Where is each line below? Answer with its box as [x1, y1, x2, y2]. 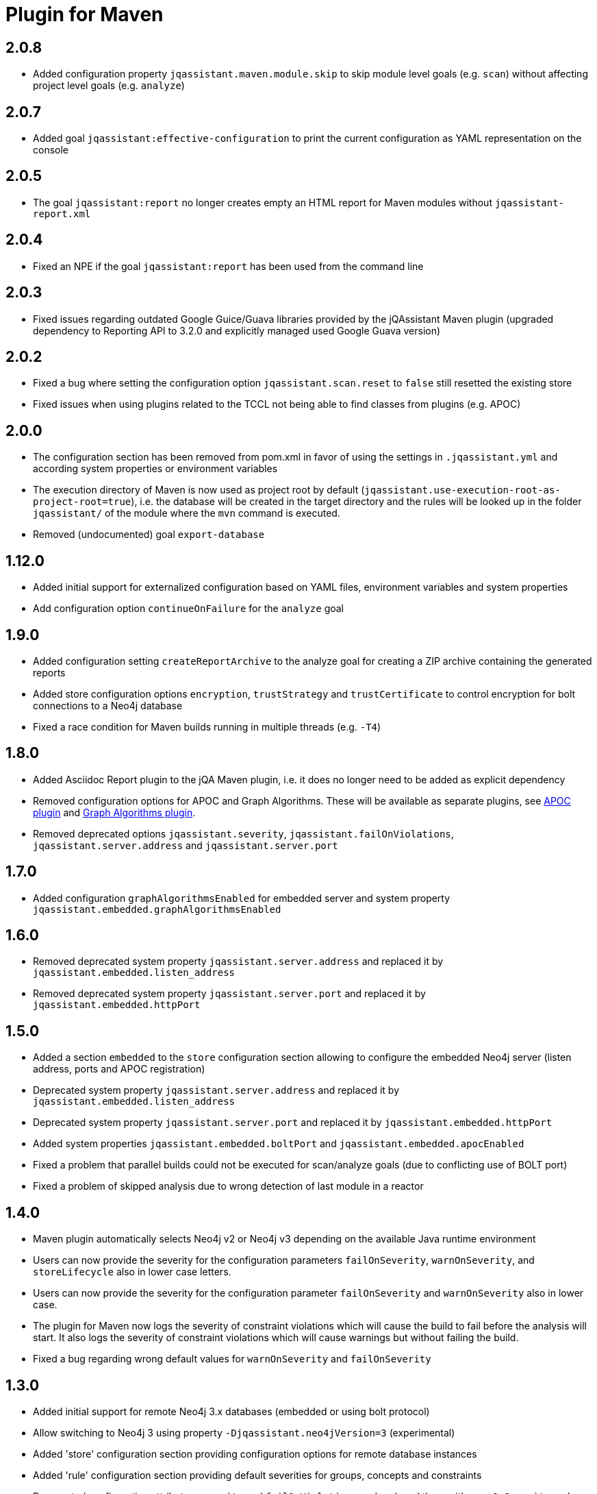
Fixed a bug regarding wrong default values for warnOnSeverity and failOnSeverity [33, 1353, 431, 1365]
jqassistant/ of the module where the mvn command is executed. [33, 507, 340, 519]
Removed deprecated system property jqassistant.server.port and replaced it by [33, 988, 426, 1000]
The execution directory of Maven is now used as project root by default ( [33, 484, 365, 496]
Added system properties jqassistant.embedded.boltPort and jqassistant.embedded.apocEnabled [33, 1138, 524, 1150]
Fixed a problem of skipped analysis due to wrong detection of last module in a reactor [33, 1180, 424, 1192]
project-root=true [33, 496, 131, 508]
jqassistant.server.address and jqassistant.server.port [33, 839, 338, 851]
